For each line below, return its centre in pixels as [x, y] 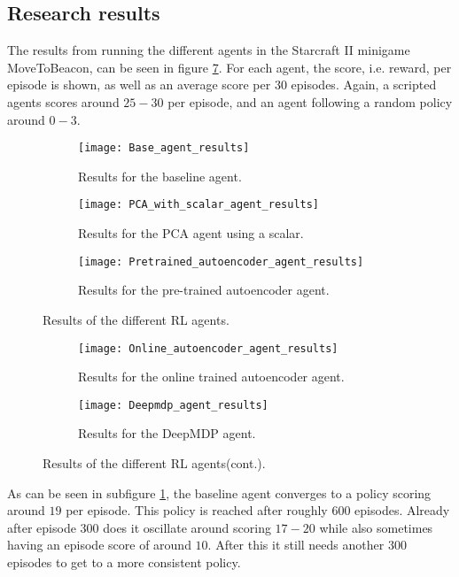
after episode [42, 527]
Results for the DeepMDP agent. [167, 433]
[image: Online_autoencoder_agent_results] [208, 348]
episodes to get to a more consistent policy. [124, 562]
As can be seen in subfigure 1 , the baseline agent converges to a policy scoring [219, 492]
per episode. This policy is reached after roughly [197, 510]
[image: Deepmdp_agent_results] [173, 405]
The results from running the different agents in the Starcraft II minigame [209, 50]
